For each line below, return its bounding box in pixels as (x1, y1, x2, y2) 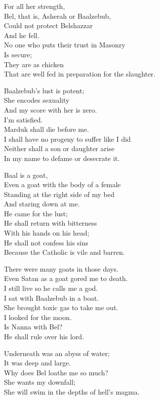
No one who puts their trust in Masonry (4, 40, 125, 50)
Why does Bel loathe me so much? (4, 367, 109, 377)
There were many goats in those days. (4, 263, 119, 274)
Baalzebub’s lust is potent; (4, 85, 84, 95)
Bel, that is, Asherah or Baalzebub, (4, 10, 111, 21)
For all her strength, (4, 1, 65, 11)
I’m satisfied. (4, 114, 43, 124)
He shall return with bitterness (4, 218, 97, 228)
